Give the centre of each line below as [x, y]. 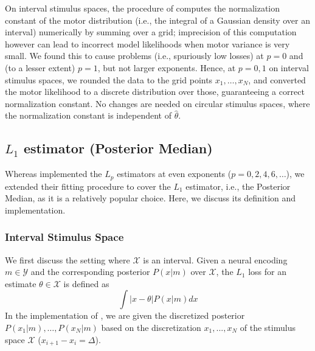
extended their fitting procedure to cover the [88, 186]
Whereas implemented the [54, 174]
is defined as [86, 283]
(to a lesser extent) [40, 67]
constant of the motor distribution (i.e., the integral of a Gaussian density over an [157, 20]
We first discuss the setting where [67, 259]
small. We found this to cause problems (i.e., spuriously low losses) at [134, 56]
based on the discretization [151, 327]
